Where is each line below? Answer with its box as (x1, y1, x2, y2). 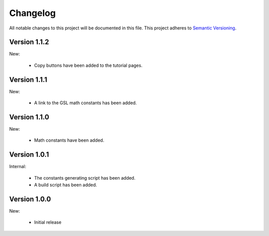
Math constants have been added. (34, 137, 105, 143)
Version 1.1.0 (9, 113, 49, 121)
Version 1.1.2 (9, 38, 49, 46)
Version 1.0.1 (9, 150, 49, 159)
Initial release (34, 220, 62, 226)
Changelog (9, 7, 56, 18)
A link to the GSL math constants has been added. (34, 100, 137, 106)
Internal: (9, 164, 26, 170)
